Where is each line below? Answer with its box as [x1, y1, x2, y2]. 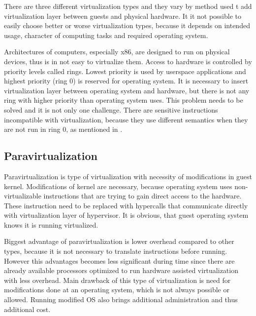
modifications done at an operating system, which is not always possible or [4, 284, 229, 295]
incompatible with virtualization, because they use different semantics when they [4, 114, 248, 124]
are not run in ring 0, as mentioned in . [4, 124, 123, 134]
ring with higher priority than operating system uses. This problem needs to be [4, 95, 243, 105]
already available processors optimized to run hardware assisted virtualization [4, 265, 238, 276]
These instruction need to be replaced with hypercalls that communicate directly [4, 200, 248, 210]
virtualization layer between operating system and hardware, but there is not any [4, 85, 250, 95]
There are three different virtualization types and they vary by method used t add [4, 1, 252, 11]
